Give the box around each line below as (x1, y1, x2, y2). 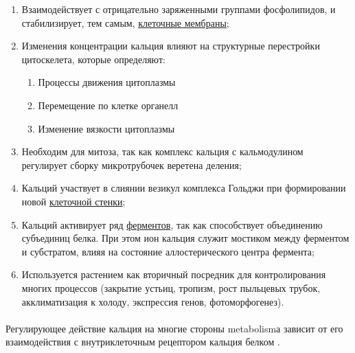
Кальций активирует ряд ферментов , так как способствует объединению (21, 217, 323, 231)
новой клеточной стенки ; (21, 194, 126, 208)
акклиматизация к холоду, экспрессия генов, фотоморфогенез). (21, 294, 284, 308)
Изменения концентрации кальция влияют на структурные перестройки (21, 38, 320, 53)
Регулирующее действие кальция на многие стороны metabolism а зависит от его (5, 321, 343, 335)
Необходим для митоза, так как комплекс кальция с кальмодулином (21, 144, 304, 159)
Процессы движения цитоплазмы (38, 75, 176, 89)
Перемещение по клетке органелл (38, 98, 179, 112)
